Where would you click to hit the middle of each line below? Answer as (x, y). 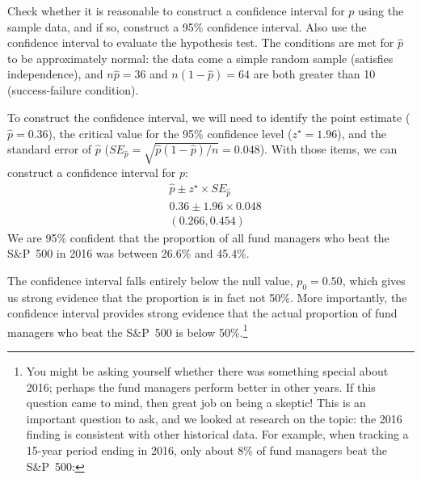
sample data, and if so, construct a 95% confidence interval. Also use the (187, 26)
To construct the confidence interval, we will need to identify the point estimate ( (209, 117)
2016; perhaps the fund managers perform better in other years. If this (201, 387)
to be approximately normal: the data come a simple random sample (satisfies (200, 58)
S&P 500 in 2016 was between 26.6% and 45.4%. (128, 253)
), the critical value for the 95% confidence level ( (170, 133)
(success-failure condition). (73, 90)
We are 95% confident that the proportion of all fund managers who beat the (198, 237)
